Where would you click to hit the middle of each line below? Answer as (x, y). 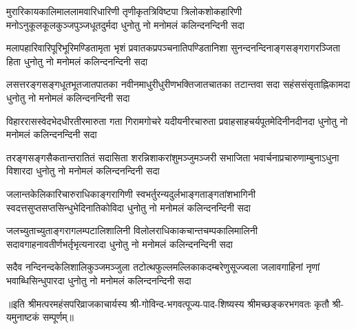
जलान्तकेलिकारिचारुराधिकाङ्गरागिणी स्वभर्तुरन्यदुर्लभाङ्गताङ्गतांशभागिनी (131, 193)
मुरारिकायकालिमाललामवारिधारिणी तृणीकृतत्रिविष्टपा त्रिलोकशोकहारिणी (124, 11)
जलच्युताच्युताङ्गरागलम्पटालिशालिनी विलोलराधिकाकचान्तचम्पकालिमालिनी (132, 230)
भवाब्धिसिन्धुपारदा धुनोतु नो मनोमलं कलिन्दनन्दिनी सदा (99, 280)
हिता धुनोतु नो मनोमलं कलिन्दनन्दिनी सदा (77, 61)
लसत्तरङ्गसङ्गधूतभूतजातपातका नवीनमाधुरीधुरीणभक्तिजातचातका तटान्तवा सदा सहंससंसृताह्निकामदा (178, 84)
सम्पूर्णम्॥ (58, 317)
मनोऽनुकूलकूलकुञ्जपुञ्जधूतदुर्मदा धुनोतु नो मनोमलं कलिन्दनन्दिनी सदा (125, 24)
